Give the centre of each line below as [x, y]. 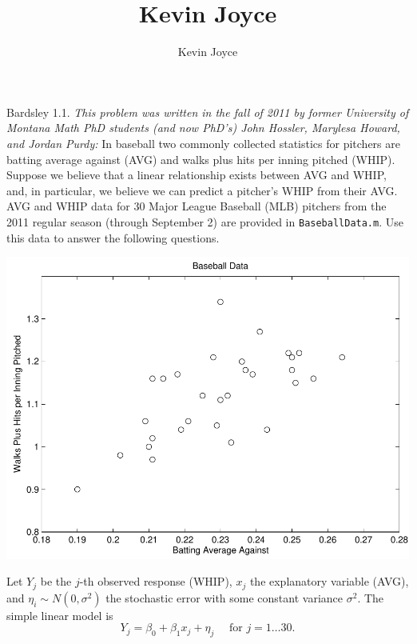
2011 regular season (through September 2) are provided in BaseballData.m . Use [205, 221]
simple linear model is [60, 615]
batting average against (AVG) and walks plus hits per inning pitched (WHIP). [201, 159]
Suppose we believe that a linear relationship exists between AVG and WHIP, [197, 175]
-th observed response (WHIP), [156, 581]
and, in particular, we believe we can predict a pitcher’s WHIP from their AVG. [202, 190]
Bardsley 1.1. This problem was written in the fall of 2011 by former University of [208, 112]
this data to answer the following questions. [113, 237]
